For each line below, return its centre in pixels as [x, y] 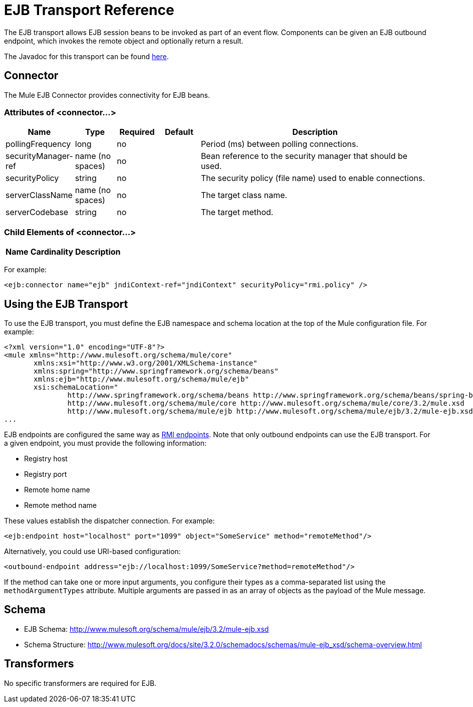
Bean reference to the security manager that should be [304, 156]
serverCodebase [37, 212]
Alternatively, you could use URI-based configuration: [92, 551]
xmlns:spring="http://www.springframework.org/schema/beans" [156, 371]
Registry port [46, 474]
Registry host [46, 458]
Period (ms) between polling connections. [280, 144]
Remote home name [57, 489]
